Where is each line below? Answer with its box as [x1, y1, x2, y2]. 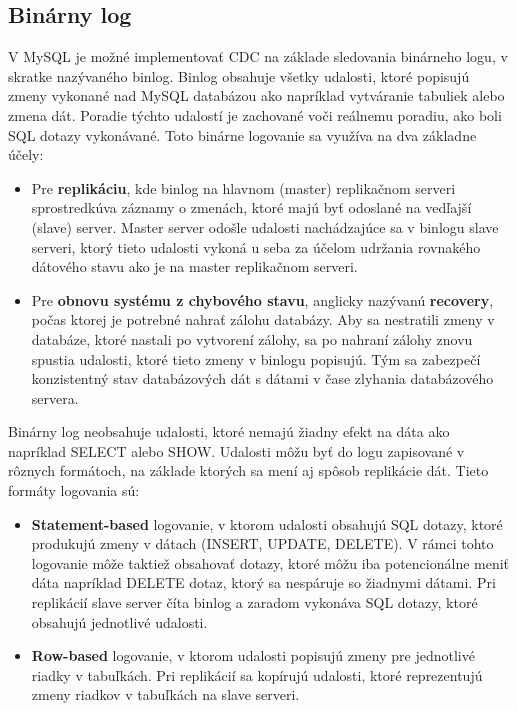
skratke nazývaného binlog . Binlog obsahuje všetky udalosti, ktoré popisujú [8, 65, 470, 86]
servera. [31, 387, 79, 408]
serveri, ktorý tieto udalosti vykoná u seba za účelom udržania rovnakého [31, 236, 481, 257]
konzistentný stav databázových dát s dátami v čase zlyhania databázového [31, 368, 494, 389]
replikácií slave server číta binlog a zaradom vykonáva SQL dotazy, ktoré [31, 592, 478, 613]
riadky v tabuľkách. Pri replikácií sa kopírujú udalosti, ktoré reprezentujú [31, 664, 483, 685]
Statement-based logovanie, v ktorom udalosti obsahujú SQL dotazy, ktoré [31, 513, 503, 534]
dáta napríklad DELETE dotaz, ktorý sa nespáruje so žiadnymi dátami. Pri [31, 572, 496, 593]
